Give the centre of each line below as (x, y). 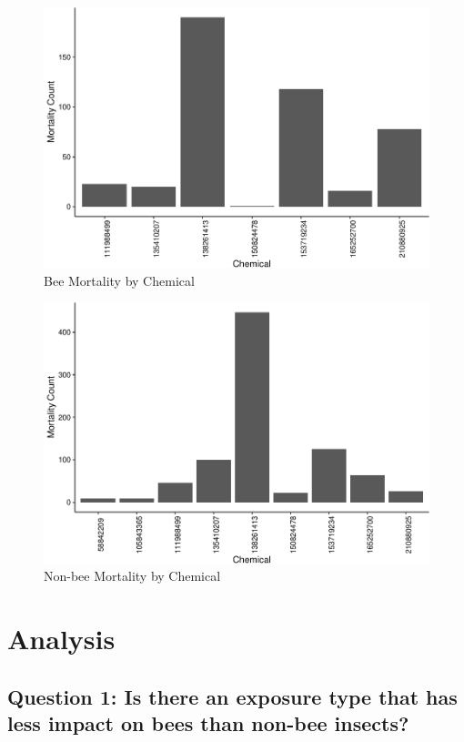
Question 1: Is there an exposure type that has (232, 696)
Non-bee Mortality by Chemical (132, 576)
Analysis (61, 638)
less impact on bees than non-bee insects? (208, 722)
